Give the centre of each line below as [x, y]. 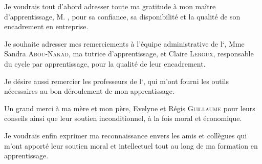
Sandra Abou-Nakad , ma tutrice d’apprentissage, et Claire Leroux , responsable [129, 54]
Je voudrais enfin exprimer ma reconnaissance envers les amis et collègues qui [126, 135]
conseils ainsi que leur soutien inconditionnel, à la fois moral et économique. [123, 118]
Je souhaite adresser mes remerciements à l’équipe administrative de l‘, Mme [124, 43]
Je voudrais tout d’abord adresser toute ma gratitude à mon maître [110, 6]
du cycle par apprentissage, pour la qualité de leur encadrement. [105, 63]
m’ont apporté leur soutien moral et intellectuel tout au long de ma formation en [131, 145]
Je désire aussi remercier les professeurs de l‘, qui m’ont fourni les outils [117, 81]
